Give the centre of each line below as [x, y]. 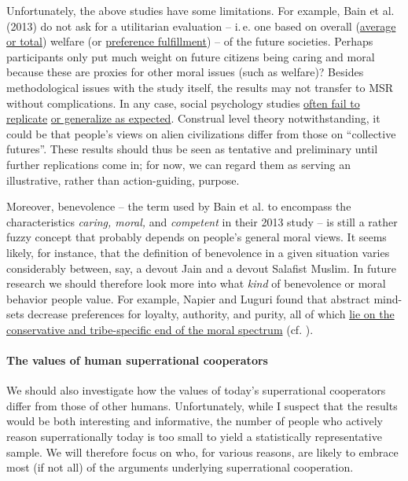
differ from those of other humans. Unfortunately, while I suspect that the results [202, 405]
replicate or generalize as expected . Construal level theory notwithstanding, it [193, 118]
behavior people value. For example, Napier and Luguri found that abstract [188, 298]
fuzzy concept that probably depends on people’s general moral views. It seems [197, 237]
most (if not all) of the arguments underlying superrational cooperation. [180, 467]
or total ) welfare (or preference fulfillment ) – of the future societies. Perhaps [190, 41]
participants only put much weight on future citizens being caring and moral [191, 56]
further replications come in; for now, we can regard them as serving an [178, 164]
